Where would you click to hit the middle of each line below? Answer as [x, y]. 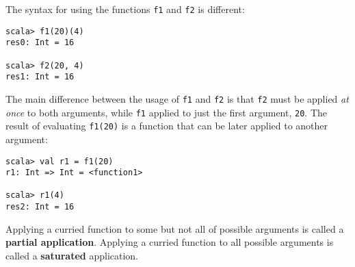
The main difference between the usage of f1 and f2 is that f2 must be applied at [177, 98]
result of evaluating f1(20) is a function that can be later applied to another [167, 126]
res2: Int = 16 [40, 207]
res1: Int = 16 [40, 77]
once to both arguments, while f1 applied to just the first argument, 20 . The [167, 112]
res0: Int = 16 [40, 43]
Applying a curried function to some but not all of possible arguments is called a [175, 228]
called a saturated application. [72, 255]
